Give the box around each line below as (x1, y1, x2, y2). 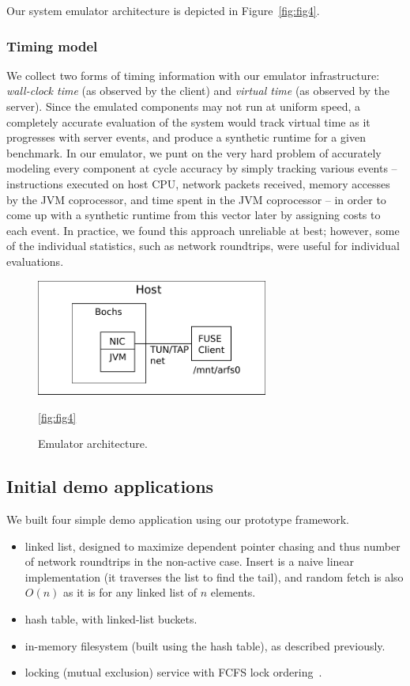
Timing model (6, 36, 98, 55)
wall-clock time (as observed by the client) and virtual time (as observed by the (6, 82, 390, 99)
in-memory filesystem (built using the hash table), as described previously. (24, 637, 386, 654)
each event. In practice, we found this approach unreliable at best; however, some (6, 222, 400, 238)
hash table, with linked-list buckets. (24, 610, 197, 627)
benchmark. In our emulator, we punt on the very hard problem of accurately (6, 144, 382, 161)
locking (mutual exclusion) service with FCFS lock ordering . (24, 664, 322, 680)
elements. (210, 584, 256, 601)
